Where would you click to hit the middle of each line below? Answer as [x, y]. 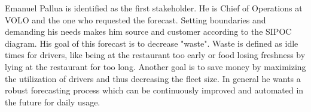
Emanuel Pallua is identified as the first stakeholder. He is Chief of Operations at [154, 8]
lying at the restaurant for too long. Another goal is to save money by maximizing [155, 66]
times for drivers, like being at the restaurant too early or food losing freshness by [155, 55]
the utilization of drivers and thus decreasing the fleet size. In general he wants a [153, 78]
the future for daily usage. [53, 102]
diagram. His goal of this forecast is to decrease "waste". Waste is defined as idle [152, 43]
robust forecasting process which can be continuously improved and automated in [154, 90]
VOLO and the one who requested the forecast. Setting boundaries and [135, 19]
